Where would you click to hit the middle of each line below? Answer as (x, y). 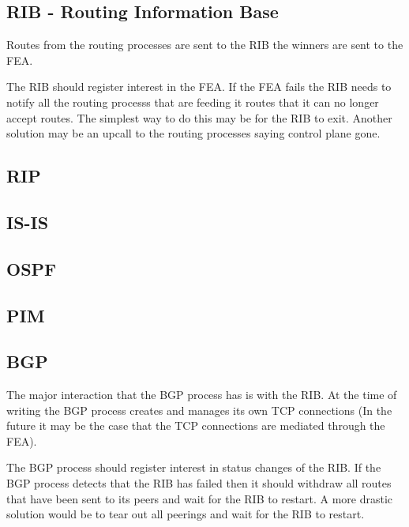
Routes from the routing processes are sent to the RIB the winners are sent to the (205, 45)
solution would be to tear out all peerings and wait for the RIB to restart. (186, 514)
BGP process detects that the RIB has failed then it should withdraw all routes (199, 483)
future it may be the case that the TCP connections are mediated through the (196, 425)
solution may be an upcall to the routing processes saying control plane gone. (193, 133)
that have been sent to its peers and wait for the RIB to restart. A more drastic (200, 498)
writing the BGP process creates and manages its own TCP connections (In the (199, 410)
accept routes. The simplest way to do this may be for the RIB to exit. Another (199, 117)
